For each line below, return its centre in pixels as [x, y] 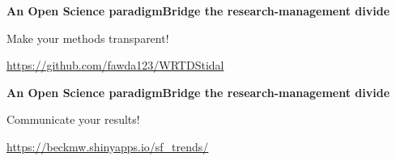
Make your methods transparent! [88, 38]
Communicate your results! [73, 119]
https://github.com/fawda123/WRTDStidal [115, 65]
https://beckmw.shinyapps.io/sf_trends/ [108, 146]
